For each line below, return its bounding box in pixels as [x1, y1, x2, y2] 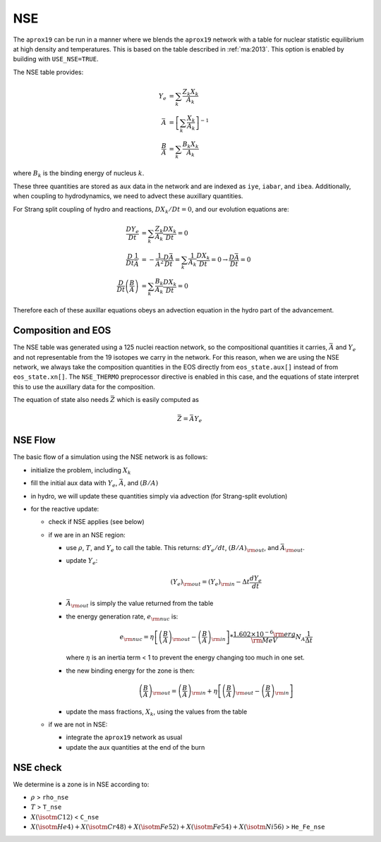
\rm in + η [191, 687, 218, 697]
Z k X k [182, 87, 199, 97]
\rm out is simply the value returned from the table [71, 599, 214, 609]
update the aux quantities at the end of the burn [66, 743, 205, 751]
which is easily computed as [116, 396, 199, 404]
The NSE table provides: [13, 68, 84, 76]
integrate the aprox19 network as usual [66, 733, 183, 742]
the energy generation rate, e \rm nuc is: [66, 612, 179, 622]
